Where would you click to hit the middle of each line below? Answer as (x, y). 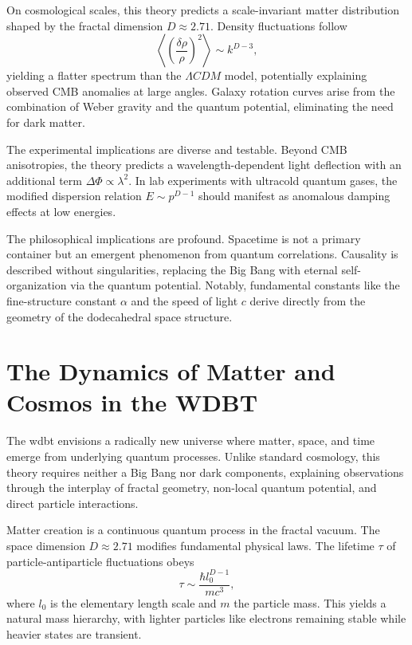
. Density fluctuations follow (279, 25)
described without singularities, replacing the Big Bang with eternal (172, 269)
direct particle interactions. (73, 503)
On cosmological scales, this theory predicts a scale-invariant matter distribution (203, 10)
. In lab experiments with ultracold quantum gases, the (263, 180)
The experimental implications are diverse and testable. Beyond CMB (177, 149)
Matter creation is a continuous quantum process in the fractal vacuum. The (193, 530)
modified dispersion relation (74, 196)
